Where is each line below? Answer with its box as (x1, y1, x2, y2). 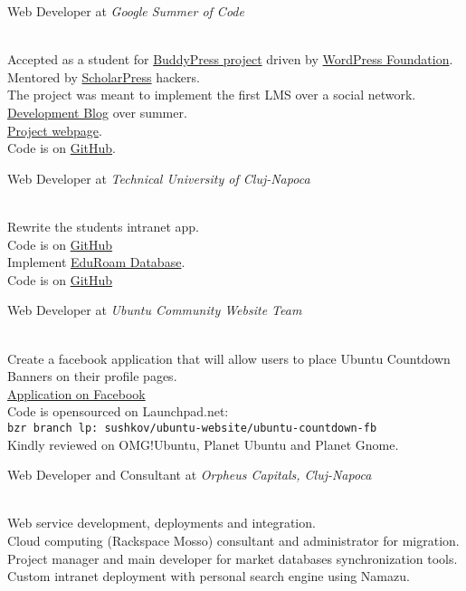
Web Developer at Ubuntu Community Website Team (7, 300, 302, 319)
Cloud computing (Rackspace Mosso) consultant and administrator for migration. (7, 530, 460, 549)
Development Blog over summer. (7, 102, 187, 121)
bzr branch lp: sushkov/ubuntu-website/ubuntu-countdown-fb (7, 421, 377, 434)
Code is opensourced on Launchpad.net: (7, 402, 229, 421)
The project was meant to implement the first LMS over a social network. (7, 85, 416, 104)
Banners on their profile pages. (7, 367, 177, 386)
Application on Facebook (7, 384, 146, 403)
